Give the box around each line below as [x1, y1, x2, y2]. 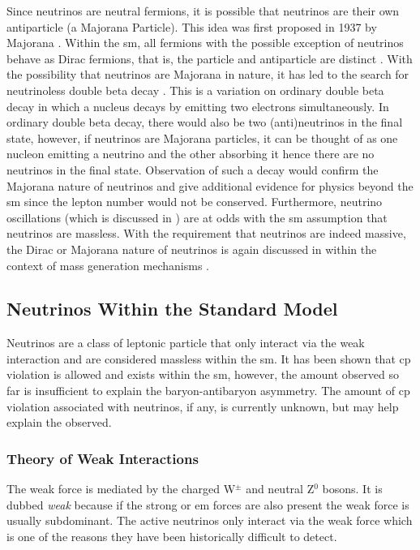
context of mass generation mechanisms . [6, 256, 209, 273]
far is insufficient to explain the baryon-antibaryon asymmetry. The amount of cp [6, 382, 410, 399]
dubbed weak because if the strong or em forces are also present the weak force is [6, 496, 409, 513]
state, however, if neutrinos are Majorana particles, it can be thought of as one [6, 129, 398, 146]
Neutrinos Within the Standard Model [6, 296, 338, 321]
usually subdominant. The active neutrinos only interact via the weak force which [6, 512, 413, 529]
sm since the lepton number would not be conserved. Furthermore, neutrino [6, 193, 383, 210]
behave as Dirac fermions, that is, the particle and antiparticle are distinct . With [6, 49, 413, 67]
